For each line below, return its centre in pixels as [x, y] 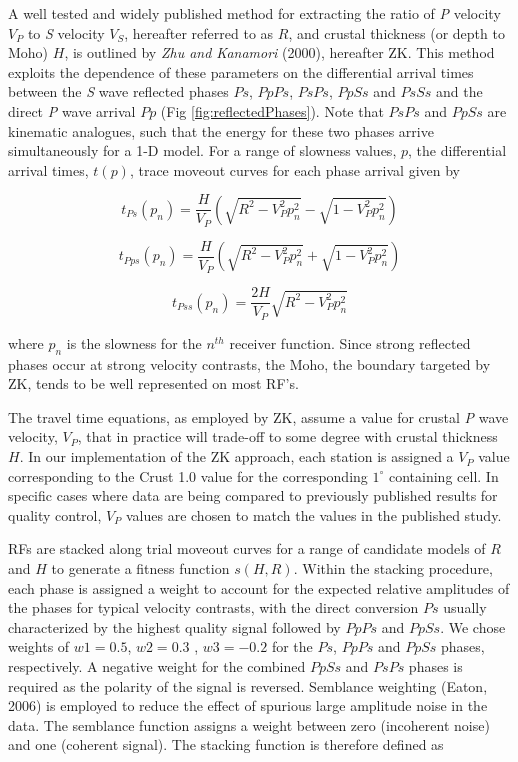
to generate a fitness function [140, 568]
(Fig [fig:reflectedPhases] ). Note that [272, 110]
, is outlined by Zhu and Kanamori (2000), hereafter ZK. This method [279, 52]
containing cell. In [443, 475]
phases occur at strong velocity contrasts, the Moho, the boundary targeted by [249, 363]
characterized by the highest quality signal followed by [174, 626]
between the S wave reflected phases [118, 91]
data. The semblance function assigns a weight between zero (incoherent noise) [249, 724]
